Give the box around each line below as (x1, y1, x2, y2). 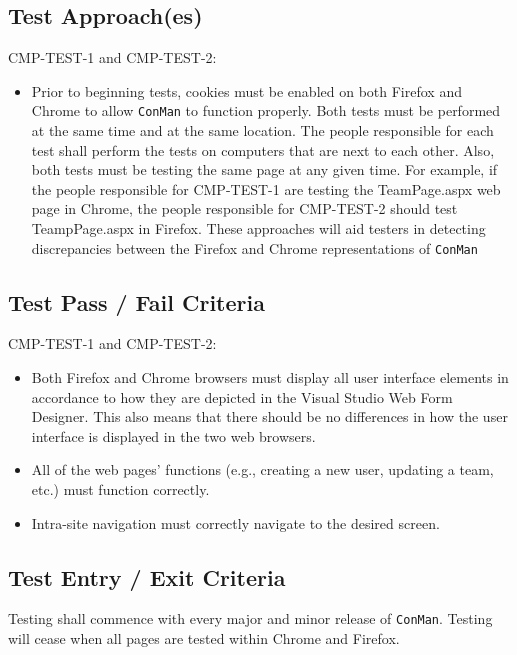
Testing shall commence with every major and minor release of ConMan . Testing (8, 608, 493, 629)
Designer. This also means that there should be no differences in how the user (31, 406, 508, 427)
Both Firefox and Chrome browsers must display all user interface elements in (31, 367, 509, 388)
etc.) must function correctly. (31, 479, 210, 500)
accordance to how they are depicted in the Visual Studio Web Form (31, 386, 453, 407)
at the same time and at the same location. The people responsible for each (31, 120, 494, 141)
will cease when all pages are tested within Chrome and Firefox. (8, 628, 400, 649)
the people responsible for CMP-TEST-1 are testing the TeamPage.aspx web (31, 178, 501, 199)
